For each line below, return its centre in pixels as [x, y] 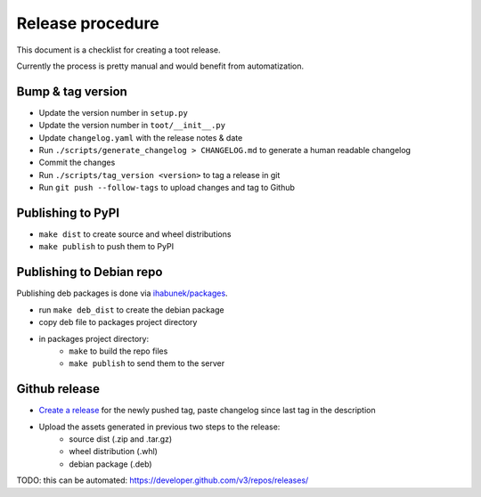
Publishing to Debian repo [90, 272]
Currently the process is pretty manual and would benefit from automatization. [160, 66]
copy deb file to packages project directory [118, 322]
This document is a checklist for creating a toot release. [119, 50]
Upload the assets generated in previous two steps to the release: [159, 427]
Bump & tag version [72, 91]
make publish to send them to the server [147, 363]
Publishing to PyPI [68, 213]
